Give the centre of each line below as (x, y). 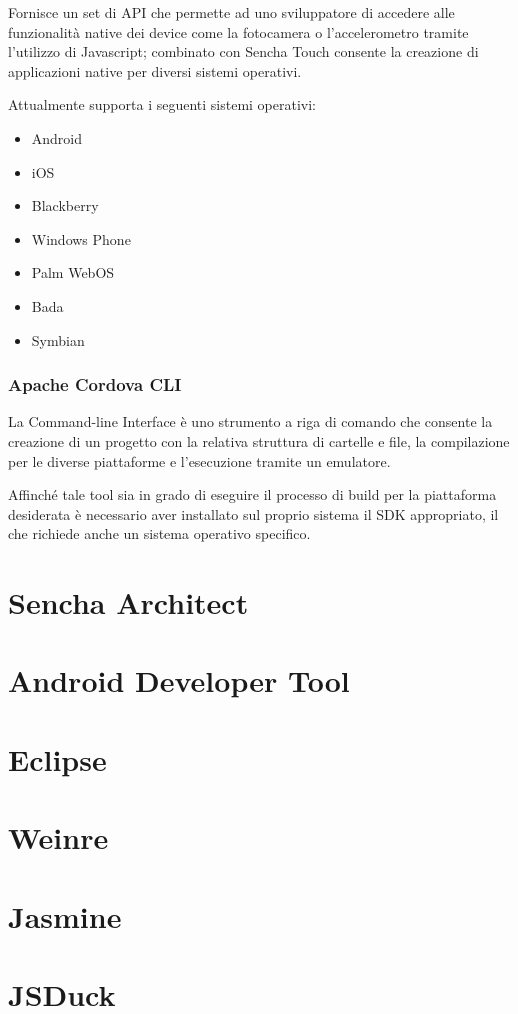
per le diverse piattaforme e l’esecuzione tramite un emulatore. (199, 460)
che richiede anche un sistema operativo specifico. (159, 533)
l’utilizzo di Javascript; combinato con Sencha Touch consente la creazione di (243, 51)
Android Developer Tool (179, 680)
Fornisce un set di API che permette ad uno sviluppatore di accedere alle (231, 12)
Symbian (58, 339)
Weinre (58, 837)
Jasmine (65, 915)
